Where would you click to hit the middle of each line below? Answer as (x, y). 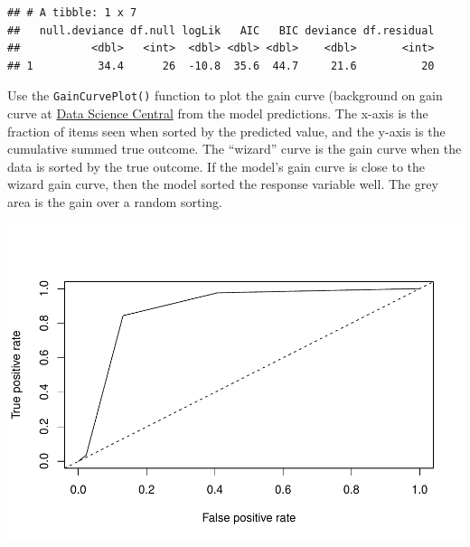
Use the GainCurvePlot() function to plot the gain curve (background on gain (225, 95)
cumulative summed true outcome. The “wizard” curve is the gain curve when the (235, 149)
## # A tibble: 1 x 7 (72, 13)
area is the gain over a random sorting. (115, 202)
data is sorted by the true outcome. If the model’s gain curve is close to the (216, 166)
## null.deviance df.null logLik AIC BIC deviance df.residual (221, 30)
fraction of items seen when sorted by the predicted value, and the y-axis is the (226, 131)
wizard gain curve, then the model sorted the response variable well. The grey (223, 184)
